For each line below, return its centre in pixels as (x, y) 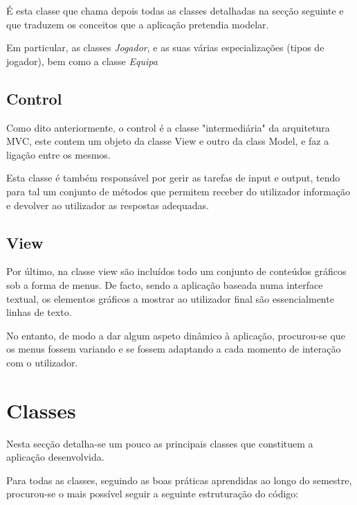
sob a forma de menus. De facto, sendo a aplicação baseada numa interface (165, 284)
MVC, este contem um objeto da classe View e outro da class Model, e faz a (168, 141)
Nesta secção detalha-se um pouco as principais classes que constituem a (160, 443)
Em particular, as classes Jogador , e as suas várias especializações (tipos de (165, 47)
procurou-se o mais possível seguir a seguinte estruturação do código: (153, 494)
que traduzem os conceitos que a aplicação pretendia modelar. (138, 24)
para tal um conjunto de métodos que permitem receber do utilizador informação (178, 191)
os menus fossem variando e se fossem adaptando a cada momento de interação (174, 349)
